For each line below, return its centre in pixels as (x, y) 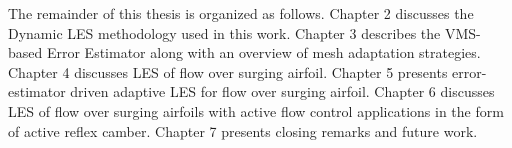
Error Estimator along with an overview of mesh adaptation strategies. (263, 52)
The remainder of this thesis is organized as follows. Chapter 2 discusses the (241, 13)
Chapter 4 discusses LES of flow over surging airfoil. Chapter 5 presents (228, 71)
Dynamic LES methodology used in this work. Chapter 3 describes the (224, 32)
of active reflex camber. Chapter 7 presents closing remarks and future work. (243, 130)
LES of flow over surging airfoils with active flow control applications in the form (256, 110)
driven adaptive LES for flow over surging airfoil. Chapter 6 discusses (282, 91)
